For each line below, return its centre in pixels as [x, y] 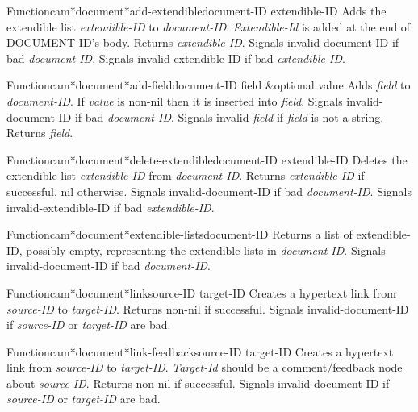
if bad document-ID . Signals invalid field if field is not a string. [229, 117]
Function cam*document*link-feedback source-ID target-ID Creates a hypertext [200, 351]
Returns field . [40, 133]
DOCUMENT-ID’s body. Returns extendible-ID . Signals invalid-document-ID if [203, 42]
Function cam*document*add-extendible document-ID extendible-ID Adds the [196, 10]
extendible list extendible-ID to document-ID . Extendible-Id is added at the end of [209, 26]
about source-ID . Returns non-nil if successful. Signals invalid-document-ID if [198, 383]
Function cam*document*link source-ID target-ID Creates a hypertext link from [201, 292]
